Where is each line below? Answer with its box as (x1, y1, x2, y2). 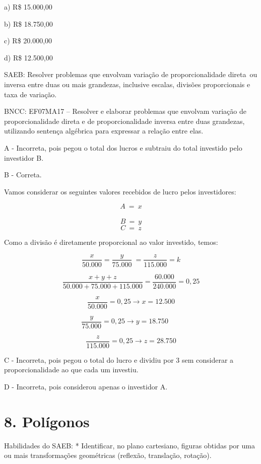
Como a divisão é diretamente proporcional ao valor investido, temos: (4, 236, 218, 247)
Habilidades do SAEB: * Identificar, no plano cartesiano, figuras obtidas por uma (4, 440, 255, 450)
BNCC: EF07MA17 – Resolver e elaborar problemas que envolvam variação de (4, 106, 246, 116)
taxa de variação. (4, 89, 57, 99)
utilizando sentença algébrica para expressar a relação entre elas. (4, 125, 204, 136)
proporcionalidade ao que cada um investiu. (4, 364, 139, 375)
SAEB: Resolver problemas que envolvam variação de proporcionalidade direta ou (4, 69, 257, 80)
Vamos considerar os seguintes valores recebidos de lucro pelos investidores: (4, 186, 236, 196)
